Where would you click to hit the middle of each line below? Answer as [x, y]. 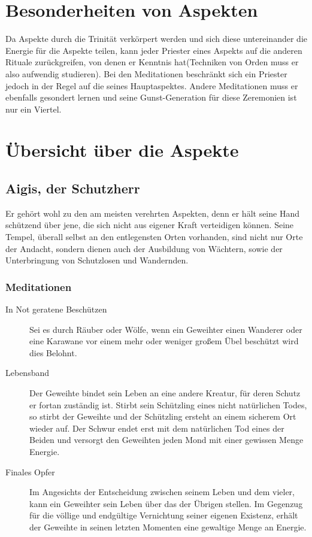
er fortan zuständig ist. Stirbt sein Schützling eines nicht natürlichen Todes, [168, 404]
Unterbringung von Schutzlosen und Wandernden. [97, 260]
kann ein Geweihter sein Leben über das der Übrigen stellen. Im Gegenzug [166, 503]
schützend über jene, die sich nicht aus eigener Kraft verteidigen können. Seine [150, 225]
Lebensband [28, 373]
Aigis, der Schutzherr [73, 188]
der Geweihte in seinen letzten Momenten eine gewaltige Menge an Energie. [168, 527]
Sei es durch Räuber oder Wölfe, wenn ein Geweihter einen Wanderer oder [166, 329]
